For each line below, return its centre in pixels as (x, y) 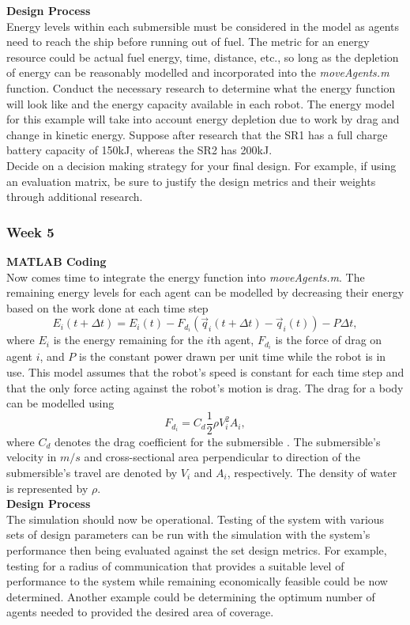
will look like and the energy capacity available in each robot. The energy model (201, 103)
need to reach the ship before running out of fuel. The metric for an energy (188, 42)
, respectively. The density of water (312, 473)
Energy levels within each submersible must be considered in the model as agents (203, 26)
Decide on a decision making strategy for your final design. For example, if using (201, 165)
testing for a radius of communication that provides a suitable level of (175, 565)
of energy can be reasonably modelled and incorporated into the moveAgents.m (198, 72)
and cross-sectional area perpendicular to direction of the (222, 457)
